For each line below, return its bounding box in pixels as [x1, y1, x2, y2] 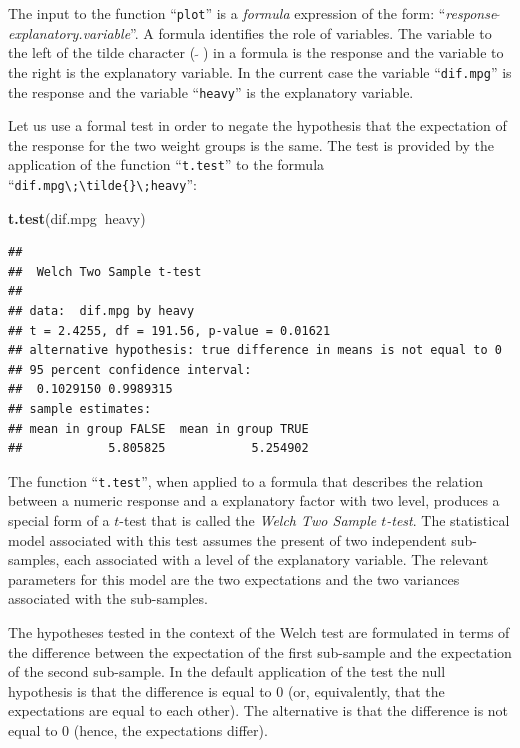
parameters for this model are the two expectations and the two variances [8, 568, 460, 589]
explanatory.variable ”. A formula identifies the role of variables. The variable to [8, 22, 492, 43]
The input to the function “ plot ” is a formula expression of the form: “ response [8, 3, 497, 23]
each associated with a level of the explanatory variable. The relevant [64, 549, 489, 570]
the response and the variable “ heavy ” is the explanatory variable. [8, 81, 414, 102]
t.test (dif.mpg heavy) [8, 207, 146, 228]
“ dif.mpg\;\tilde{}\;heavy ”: [8, 174, 197, 194]
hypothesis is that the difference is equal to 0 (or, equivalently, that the [8, 680, 445, 701]
